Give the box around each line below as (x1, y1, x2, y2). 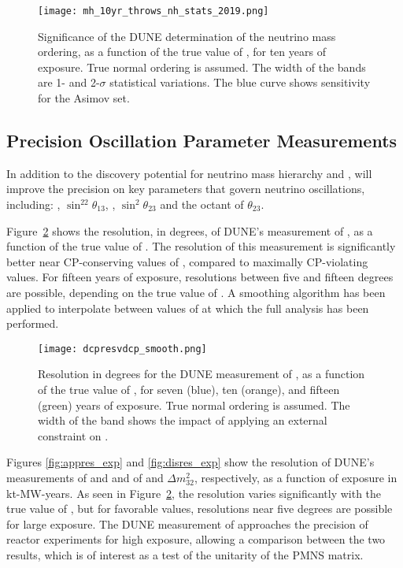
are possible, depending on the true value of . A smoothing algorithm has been (6, 284, 386, 300)
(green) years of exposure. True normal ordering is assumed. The (38, 396, 350, 413)
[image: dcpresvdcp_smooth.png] (38, 343, 207, 355)
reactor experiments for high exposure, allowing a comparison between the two (6, 531, 386, 548)
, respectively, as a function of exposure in (194, 469, 397, 485)
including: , (6, 196, 61, 213)
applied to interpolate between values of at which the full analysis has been (6, 299, 369, 316)
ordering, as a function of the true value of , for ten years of (38, 43, 326, 60)
